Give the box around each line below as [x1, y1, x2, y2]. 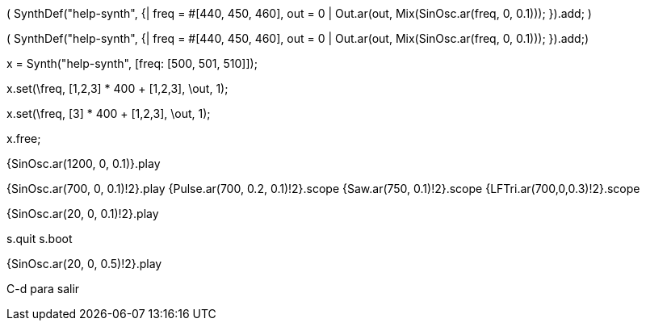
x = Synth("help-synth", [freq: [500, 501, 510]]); [6, 57, 258, 70]
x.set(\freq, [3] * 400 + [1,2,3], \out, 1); [6, 107, 211, 120]
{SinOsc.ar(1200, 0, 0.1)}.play [6, 157, 161, 170]
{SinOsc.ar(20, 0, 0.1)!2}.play [6, 207, 159, 220]
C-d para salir [6, 282, 80, 296]
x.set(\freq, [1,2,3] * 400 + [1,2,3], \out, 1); [6, 82, 229, 95]
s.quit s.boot [6, 232, 73, 245]
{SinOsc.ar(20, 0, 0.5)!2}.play [6, 257, 162, 270]
